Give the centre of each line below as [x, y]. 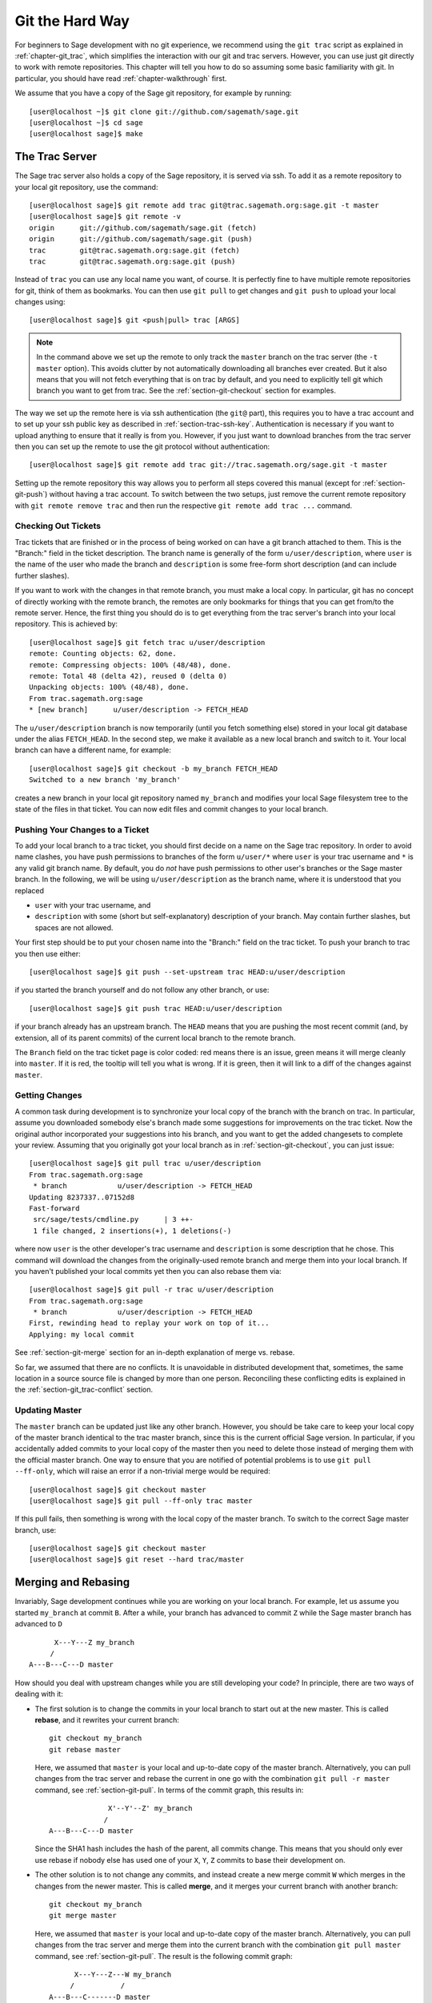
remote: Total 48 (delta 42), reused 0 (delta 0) [128, 676]
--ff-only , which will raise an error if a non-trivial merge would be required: [143, 1471]
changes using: [40, 302]
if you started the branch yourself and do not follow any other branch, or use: [142, 990]
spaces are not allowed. [74, 927]
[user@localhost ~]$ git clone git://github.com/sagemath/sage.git [164, 111]
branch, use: [36, 1529]
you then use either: [48, 953]
